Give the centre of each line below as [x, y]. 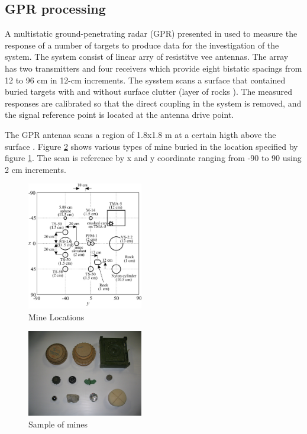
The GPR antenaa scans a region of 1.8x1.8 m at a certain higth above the [140, 134]
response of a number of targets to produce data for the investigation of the [142, 45]
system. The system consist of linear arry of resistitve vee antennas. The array [147, 57]
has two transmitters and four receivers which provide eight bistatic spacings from [153, 68]
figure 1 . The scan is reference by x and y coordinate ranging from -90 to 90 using [153, 158]
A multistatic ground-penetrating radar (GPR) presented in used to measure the [151, 33]
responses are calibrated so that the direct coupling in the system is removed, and [153, 103]
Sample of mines [58, 424]
